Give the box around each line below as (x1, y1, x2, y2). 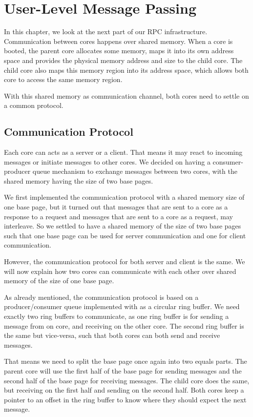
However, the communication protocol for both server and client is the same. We (4, 256, 245, 267)
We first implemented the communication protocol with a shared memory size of (4, 192, 245, 202)
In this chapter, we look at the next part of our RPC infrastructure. (4, 26, 208, 37)
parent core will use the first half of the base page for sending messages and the (4, 365, 242, 375)
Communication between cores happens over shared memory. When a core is (4, 36, 233, 46)
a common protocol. (4, 100, 63, 110)
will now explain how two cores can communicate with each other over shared (4, 266, 236, 276)
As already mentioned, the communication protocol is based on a (4, 292, 199, 302)
